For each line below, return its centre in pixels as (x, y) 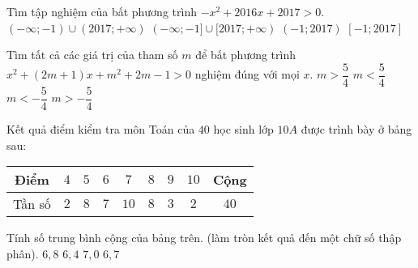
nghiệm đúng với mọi (247, 74)
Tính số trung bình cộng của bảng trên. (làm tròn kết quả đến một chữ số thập (204, 238)
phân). (23, 253)
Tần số (32, 204)
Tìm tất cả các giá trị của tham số (92, 55)
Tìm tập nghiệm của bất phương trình (102, 11)
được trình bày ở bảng (356, 128)
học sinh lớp (243, 128)
